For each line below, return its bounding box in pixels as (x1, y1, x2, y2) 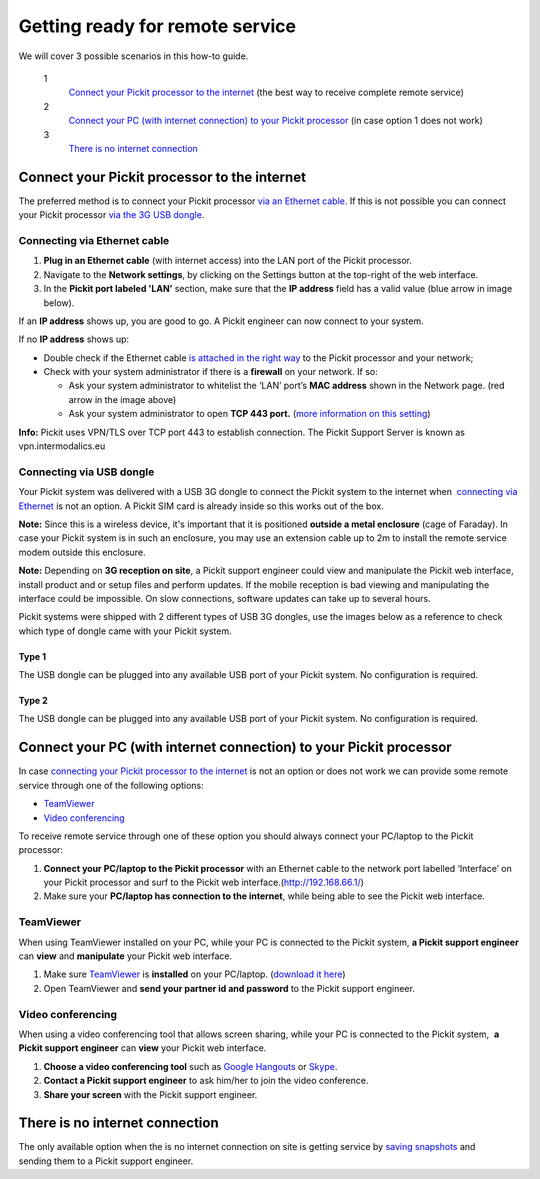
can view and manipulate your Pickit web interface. (18, 950, 233, 962)
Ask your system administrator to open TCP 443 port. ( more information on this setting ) (68, 408, 431, 420)
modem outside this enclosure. (18, 546, 146, 558)
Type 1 (18, 650, 47, 662)
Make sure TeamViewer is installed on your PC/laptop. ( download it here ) (43, 968, 346, 980)
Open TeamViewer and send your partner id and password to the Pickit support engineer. (43, 982, 415, 994)
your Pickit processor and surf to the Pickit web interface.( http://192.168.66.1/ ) (43, 876, 365, 889)
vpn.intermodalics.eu (18, 440, 106, 452)
